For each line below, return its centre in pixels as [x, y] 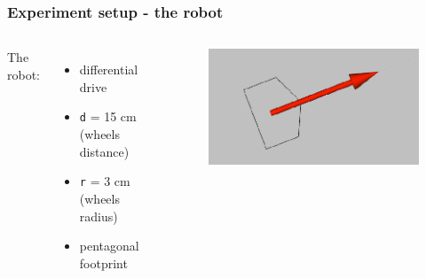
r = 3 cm [105, 181]
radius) [99, 216]
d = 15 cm [108, 116]
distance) [104, 151]
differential [109, 69]
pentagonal [109, 246]
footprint [103, 263]
